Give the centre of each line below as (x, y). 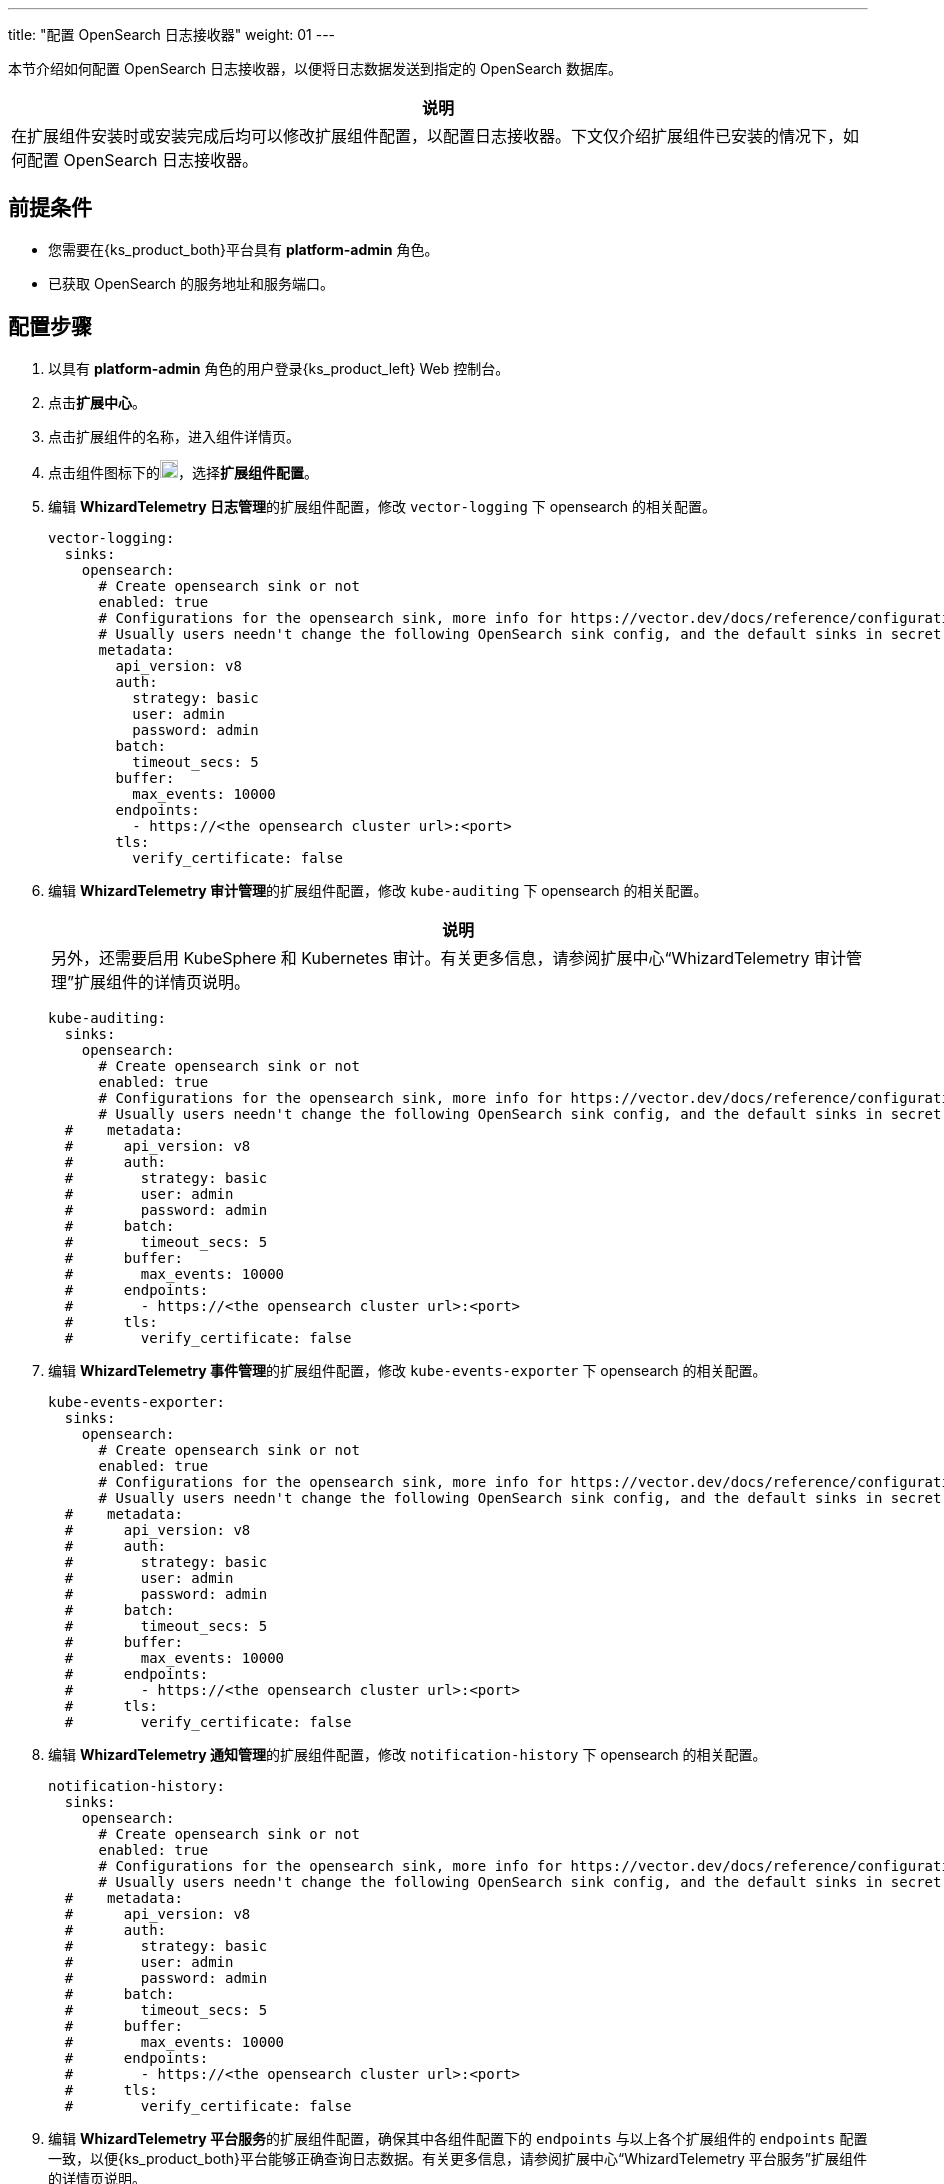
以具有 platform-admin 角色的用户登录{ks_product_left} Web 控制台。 (279, 368)
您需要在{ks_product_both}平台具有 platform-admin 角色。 (243, 249)
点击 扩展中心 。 (97, 402)
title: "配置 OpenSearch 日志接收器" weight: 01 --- (172, 34)
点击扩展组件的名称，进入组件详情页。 (174, 436)
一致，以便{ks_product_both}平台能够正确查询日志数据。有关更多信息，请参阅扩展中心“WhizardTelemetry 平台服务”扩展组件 (457, 2158)
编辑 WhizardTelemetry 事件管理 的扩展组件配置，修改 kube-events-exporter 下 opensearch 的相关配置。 (407, 1370)
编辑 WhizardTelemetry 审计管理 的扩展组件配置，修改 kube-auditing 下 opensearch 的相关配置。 (378, 890)
